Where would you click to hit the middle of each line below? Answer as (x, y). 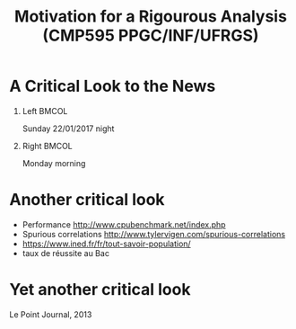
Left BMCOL (45, 111)
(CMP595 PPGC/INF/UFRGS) (151, 36)
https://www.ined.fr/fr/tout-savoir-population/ (106, 244)
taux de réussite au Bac (66, 253)
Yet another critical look (100, 290)
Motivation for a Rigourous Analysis (151, 17)
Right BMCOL (48, 146)
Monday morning (54, 163)
